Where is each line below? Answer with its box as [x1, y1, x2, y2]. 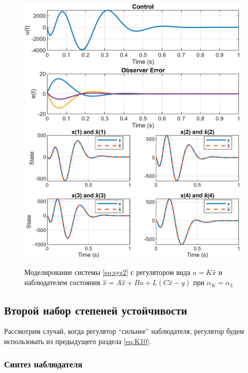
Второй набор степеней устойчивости [4, 302, 188, 318]
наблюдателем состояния [24, 277, 100, 288]
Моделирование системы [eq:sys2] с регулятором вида [24, 267, 190, 277]
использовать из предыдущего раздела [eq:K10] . [4, 336, 151, 347]
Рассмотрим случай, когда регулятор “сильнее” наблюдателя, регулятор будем [4, 326, 244, 336]
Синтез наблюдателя [4, 357, 83, 370]
